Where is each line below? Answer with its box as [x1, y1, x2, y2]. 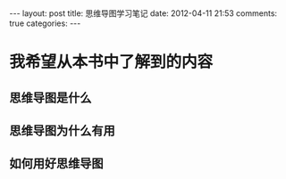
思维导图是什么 [9, 90, 92, 105]
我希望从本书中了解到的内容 [9, 52, 214, 72]
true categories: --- [9, 18, 81, 28]
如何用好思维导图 [9, 156, 104, 171]
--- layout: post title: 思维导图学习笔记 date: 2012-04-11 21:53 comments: [9, 8, 278, 19]
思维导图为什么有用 [9, 123, 115, 138]
